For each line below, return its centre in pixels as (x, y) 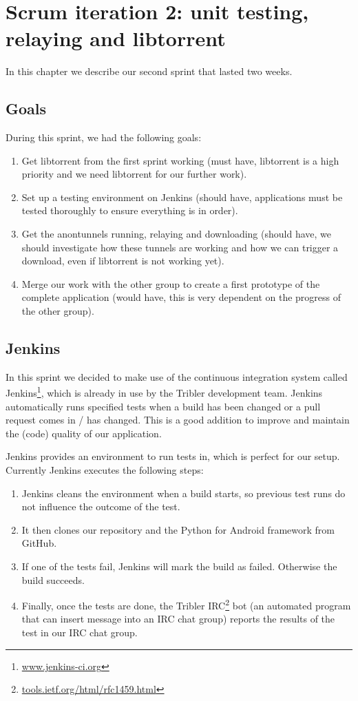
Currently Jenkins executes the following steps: (105, 470)
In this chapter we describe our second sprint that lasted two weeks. (149, 71)
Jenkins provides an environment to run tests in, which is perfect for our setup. (173, 456)
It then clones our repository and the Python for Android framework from (178, 529)
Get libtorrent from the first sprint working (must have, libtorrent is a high (180, 160)
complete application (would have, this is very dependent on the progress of (181, 297)
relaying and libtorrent (116, 38)
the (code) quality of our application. (84, 433)
